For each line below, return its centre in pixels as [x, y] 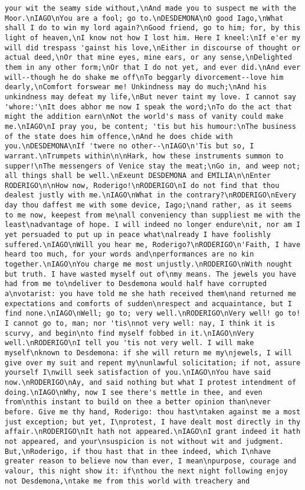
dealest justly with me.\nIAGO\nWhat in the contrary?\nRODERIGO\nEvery [150, 195]
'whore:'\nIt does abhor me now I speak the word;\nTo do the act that [148, 107]
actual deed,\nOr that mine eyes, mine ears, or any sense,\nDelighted [148, 58]
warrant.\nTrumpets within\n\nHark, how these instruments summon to [144, 156]
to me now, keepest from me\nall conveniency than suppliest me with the [153, 215]
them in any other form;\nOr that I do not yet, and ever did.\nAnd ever [153, 67]
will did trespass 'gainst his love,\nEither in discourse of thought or [153, 48]
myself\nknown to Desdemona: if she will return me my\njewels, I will [148, 353]
